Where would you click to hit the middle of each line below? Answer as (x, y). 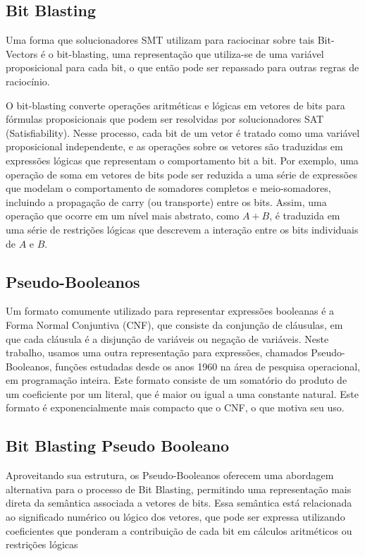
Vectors (22, 53)
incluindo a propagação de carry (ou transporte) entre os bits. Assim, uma (166, 201)
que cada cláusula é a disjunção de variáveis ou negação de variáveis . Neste (167, 338)
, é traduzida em (305, 216)
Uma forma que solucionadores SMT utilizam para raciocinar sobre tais (160, 40)
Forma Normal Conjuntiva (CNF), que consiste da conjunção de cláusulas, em (174, 324)
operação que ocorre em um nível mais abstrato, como (123, 216)
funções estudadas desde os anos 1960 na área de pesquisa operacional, (208, 366)
